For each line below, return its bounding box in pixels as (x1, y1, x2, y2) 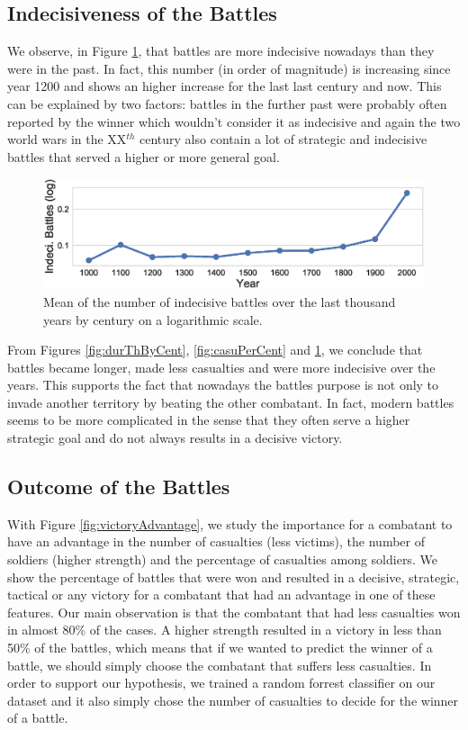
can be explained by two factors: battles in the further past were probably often (7, 94, 447, 113)
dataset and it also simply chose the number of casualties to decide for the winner (7, 690, 459, 709)
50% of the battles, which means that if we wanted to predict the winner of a (7, 638, 433, 657)
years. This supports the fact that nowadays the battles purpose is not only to (7, 375, 439, 394)
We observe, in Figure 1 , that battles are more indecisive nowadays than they (7, 41, 435, 60)
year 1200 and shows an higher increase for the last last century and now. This (7, 77, 442, 95)
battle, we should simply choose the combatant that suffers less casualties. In (7, 655, 432, 674)
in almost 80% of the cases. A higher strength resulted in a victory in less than (7, 620, 442, 639)
